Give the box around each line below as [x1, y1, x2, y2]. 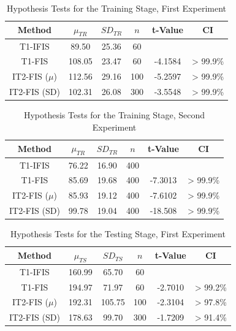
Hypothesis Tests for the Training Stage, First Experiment [7, 2, 226, 14]
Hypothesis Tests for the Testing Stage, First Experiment [10, 227, 226, 240]
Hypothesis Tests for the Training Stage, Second [23, 108, 205, 121]
